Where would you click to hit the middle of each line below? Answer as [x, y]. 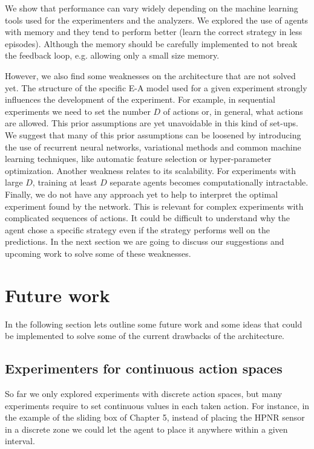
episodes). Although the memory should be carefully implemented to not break [151, 43]
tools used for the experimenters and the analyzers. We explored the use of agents [157, 20]
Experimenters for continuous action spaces [144, 368]
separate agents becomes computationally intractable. [209, 182]
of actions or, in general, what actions [233, 111]
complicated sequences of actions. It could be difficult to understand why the [147, 218]
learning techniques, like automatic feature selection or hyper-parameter [138, 159]
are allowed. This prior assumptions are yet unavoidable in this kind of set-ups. [152, 123]
